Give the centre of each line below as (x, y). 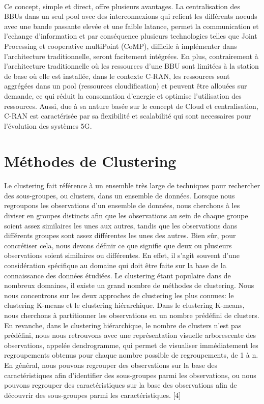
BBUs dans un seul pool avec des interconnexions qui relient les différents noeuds (131, 16)
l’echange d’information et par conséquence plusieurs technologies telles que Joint (131, 36)
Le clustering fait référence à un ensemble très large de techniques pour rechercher (132, 185)
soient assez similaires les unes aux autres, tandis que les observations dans (121, 225)
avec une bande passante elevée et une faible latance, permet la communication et (131, 26)
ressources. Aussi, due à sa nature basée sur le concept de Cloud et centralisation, (131, 106)
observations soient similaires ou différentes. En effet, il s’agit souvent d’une (122, 255)
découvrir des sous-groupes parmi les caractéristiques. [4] (93, 395)
